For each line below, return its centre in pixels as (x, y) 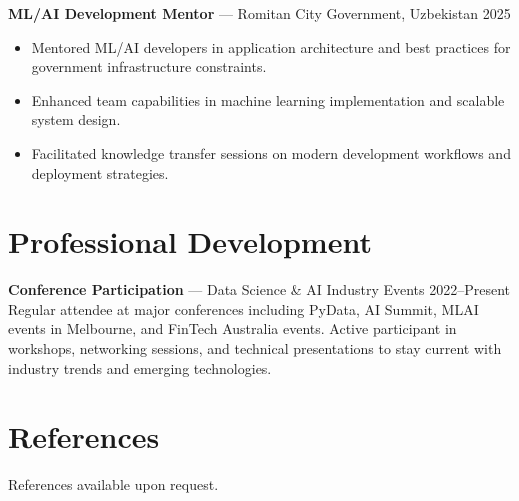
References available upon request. (113, 484)
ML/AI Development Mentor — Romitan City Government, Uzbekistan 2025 (259, 13)
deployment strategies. (100, 172)
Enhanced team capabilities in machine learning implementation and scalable (268, 99)
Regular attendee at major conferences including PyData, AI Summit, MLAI (243, 308)
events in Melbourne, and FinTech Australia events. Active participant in (232, 328)
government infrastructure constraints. (149, 66)
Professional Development (190, 241)
